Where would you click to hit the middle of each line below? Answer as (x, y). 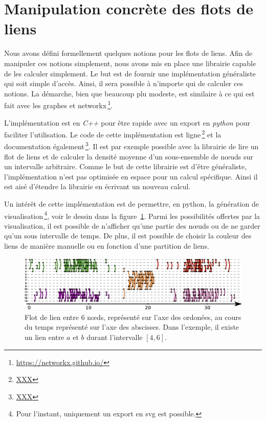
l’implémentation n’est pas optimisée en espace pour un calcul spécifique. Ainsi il (131, 176)
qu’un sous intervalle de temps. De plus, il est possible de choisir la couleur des (128, 236)
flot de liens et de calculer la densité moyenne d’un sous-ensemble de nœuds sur (129, 156)
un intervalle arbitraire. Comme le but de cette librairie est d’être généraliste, (126, 166)
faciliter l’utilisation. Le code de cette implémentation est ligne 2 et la (113, 134)
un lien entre (45, 337)
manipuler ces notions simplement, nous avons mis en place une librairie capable (130, 63)
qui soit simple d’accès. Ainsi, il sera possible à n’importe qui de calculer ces (124, 83)
